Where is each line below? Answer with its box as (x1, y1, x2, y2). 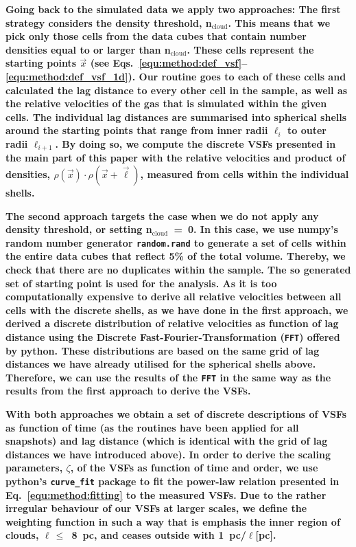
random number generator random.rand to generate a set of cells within (5, 235, 346, 249)
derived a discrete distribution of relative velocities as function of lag (5, 316, 339, 331)
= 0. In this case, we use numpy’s (174, 222, 338, 236)
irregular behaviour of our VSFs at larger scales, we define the (5, 501, 307, 515)
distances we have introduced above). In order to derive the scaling (5, 447, 331, 461)
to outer (287, 123, 327, 137)
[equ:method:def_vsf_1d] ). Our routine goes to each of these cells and (5, 69, 346, 83)
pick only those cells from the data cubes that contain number (5, 29, 307, 43)
